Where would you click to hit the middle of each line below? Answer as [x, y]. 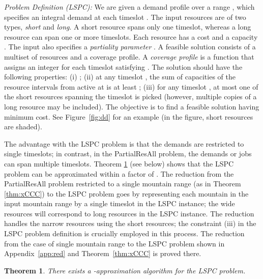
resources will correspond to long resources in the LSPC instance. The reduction [129, 213]
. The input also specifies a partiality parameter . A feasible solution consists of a [130, 47]
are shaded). [23, 127]
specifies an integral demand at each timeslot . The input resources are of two [125, 17]
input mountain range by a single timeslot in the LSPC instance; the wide [120, 203]
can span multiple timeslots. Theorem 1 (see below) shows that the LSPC [119, 163]
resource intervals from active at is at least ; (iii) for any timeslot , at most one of [131, 86]
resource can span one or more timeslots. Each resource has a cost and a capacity [131, 36]
